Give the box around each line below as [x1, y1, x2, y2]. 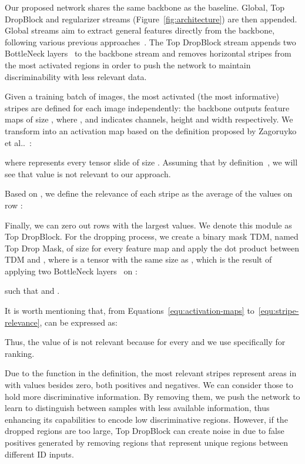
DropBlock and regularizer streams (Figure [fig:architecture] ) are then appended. [5, 12, 297, 25]
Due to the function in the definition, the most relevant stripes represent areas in [5, 367, 297, 379]
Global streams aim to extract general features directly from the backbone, [5, 24, 275, 37]
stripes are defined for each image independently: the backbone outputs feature [5, 101, 290, 114]
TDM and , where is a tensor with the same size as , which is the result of [5, 253, 272, 266]
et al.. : [5, 136, 32, 148]
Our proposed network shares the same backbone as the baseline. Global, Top [5, 1, 284, 13]
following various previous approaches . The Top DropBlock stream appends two [5, 35, 296, 48]
